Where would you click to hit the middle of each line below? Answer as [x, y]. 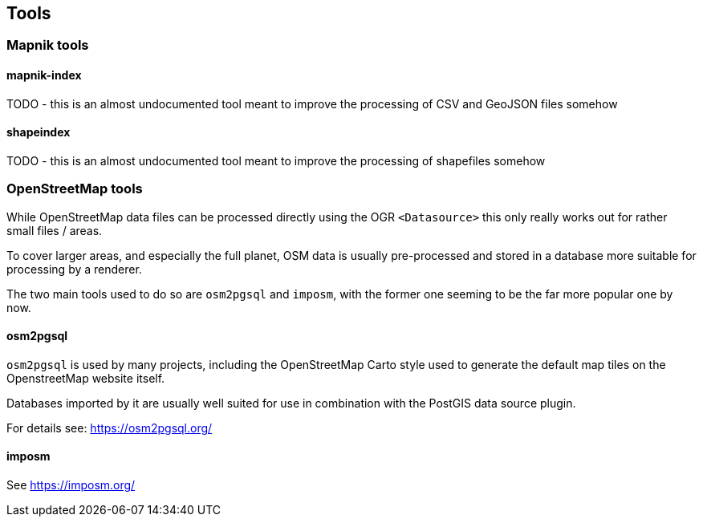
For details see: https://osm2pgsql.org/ [110, 428]
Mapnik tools [48, 45]
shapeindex [39, 132]
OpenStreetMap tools [75, 189]
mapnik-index [44, 75]
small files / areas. [55, 230]
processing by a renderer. [74, 269]
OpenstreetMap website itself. [86, 378]
